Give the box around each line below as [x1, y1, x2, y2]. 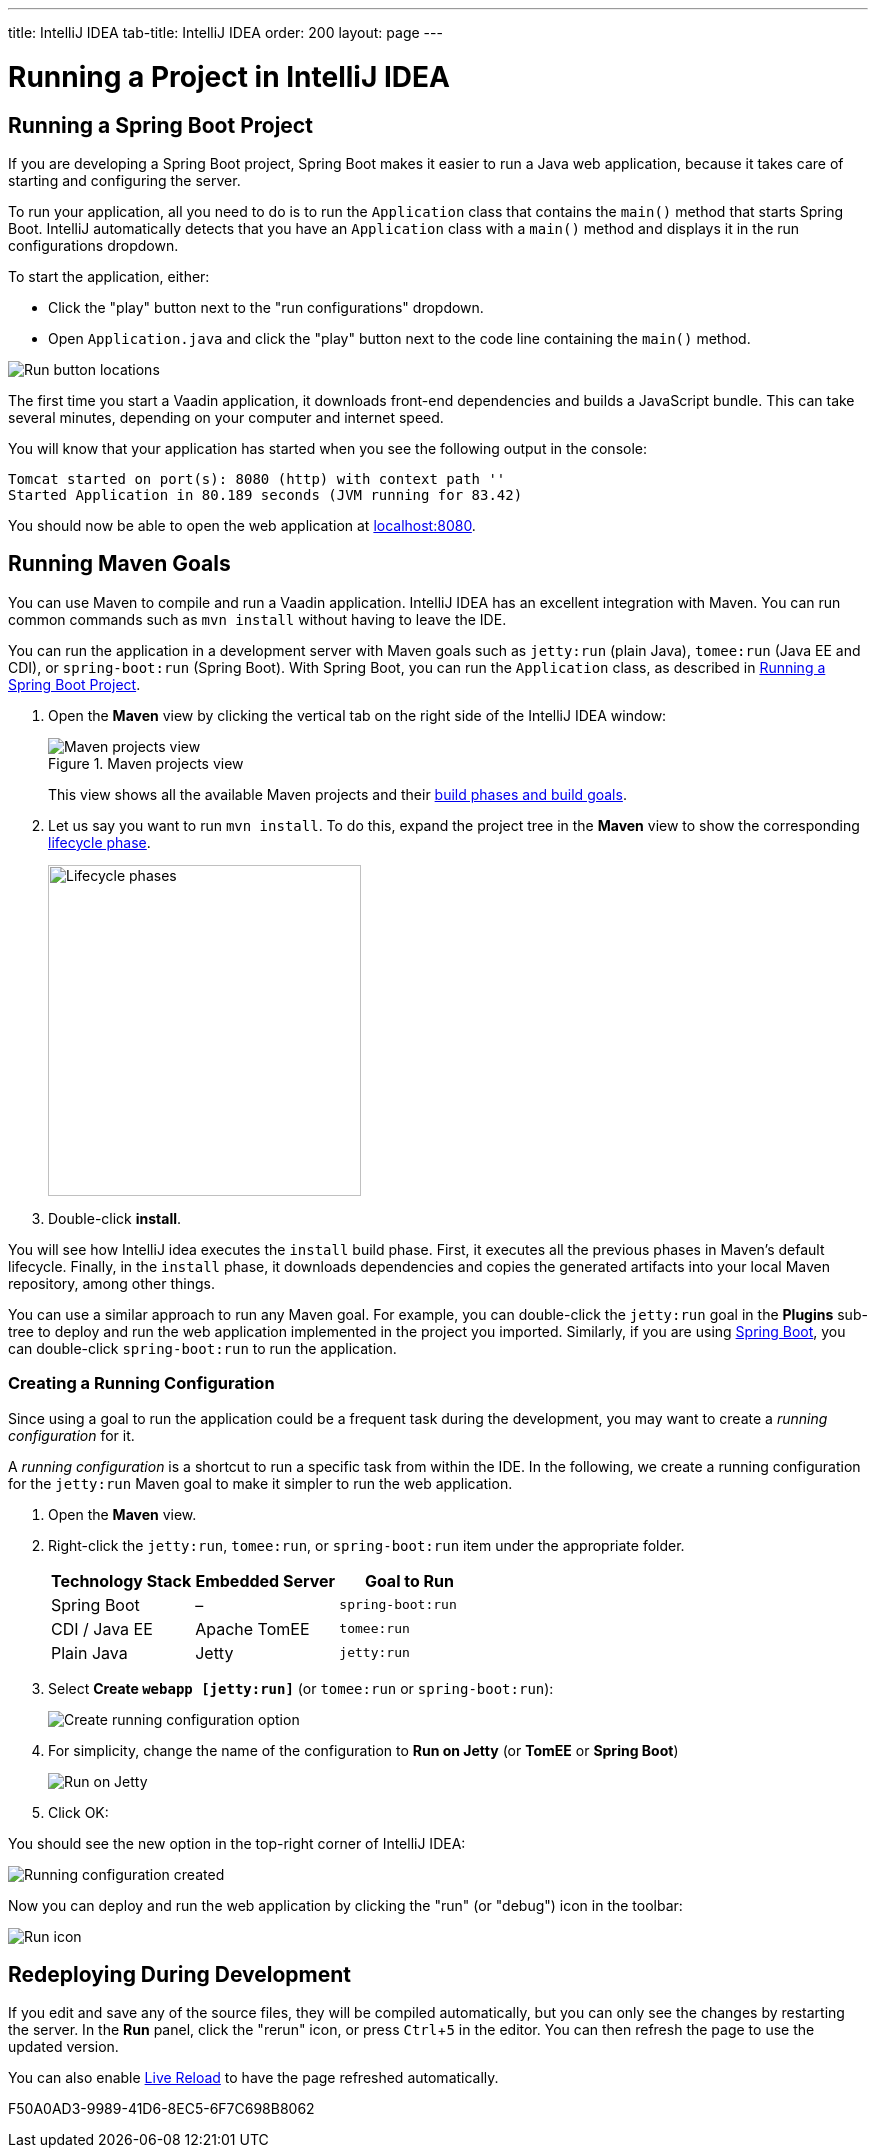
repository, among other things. [8, 1274, 215, 1292]
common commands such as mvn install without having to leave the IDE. [8, 610, 507, 628]
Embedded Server [195, 1570, 336, 1591]
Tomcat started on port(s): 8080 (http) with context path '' [8, 470, 506, 487]
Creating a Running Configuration [8, 1373, 275, 1394]
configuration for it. [8, 1426, 135, 1444]
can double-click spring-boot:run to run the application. [8, 1339, 397, 1357]
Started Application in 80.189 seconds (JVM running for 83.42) [8, 486, 523, 503]
